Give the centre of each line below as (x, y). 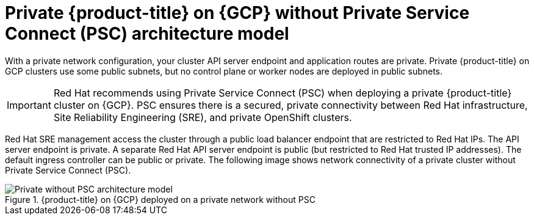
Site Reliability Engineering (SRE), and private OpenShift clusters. (203, 117)
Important (29, 105)
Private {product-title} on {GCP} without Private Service (237, 13)
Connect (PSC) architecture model (147, 34)
